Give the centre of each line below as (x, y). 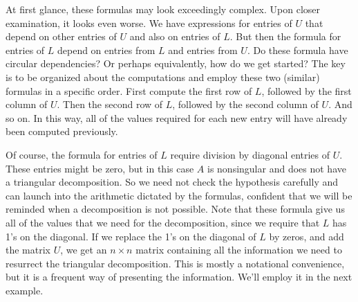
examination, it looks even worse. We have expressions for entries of (149, 23)
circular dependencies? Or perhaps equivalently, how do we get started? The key (176, 63)
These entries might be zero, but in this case (100, 168)
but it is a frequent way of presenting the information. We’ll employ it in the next (179, 277)
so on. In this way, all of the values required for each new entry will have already (177, 117)
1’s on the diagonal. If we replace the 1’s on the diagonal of (131, 236)
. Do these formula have (298, 50)
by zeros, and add (307, 236)
